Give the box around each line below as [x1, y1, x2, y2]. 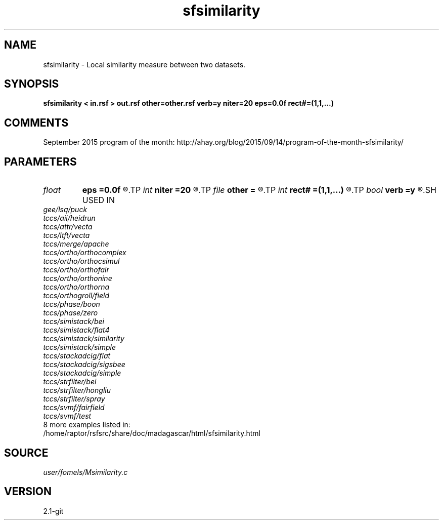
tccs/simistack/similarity [43, 334, 124, 343]
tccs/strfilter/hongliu [43, 386, 111, 395]
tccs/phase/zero [43, 308, 98, 317]
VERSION [4, 485, 52, 498]
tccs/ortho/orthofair [43, 265, 109, 274]
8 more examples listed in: [43, 420, 130, 429]
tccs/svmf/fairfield [43, 403, 105, 412]
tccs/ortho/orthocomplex [43, 248, 126, 257]
